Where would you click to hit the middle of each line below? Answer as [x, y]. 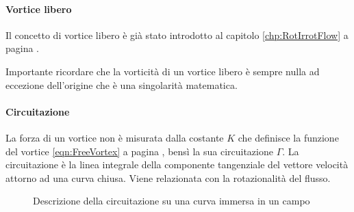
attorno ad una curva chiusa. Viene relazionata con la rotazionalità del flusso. [168, 177]
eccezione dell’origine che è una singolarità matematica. [122, 84]
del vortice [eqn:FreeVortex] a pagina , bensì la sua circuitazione [139, 151]
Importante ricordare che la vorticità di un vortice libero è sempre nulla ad [163, 71]
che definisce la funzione [288, 137]
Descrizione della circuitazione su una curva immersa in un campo [172, 201]
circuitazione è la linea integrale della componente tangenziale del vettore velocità [177, 164]
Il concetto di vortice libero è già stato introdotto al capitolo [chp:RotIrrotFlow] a [177, 35]
